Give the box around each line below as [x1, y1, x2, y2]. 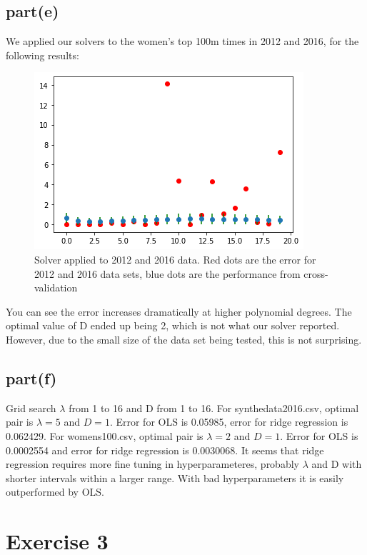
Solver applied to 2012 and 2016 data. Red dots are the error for [34, 251, 316, 266]
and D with [311, 456, 362, 471]
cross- [303, 266, 328, 281]
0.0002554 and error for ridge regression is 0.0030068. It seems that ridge [6, 442, 324, 457]
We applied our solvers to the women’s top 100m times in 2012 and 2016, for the [6, 34, 359, 49]
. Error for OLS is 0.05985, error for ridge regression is [109, 414, 348, 429]
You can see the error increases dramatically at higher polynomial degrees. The [6, 304, 352, 319]
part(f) [6, 366, 57, 389]
